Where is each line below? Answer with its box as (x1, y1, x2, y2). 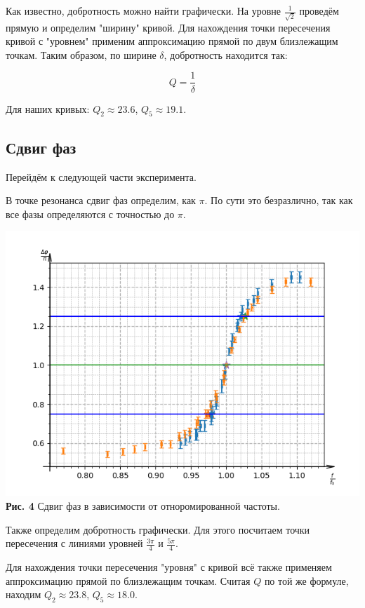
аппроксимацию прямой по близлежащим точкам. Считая (6, 573, 251, 588)
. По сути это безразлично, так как (204, 193, 353, 208)
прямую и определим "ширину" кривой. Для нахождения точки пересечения (6, 20, 331, 34)
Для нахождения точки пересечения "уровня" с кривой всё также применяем (6, 559, 332, 574)
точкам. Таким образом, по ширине (6, 47, 157, 62)
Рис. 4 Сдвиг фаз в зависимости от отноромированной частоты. (6, 498, 280, 513)
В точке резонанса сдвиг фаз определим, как (6, 193, 196, 208)
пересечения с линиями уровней (6, 536, 143, 550)
